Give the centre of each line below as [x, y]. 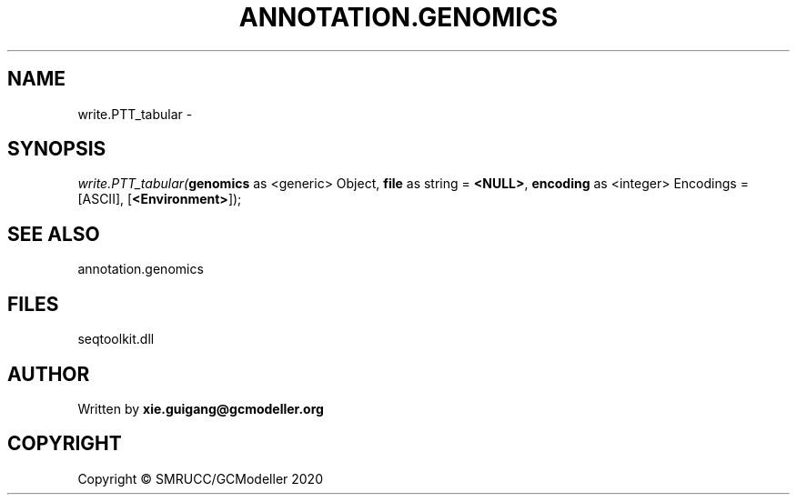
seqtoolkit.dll [116, 339]
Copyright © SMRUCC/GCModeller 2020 [200, 478]
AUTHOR [49, 374]
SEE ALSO [54, 234]
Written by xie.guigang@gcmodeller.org [201, 408]
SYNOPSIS [57, 149]
